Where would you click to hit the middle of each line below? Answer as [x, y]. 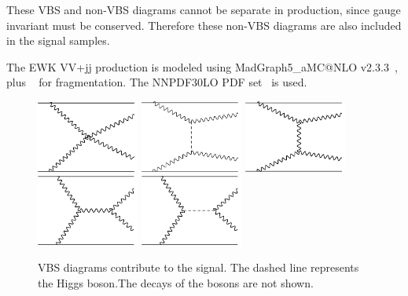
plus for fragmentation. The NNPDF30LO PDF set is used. [157, 82]
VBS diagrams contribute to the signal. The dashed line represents [198, 267]
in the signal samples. [58, 40]
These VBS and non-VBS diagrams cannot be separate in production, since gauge [204, 9]
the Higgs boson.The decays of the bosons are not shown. [176, 282]
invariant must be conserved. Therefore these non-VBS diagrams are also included [204, 25]
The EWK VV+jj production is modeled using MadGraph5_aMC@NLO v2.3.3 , [202, 66]
